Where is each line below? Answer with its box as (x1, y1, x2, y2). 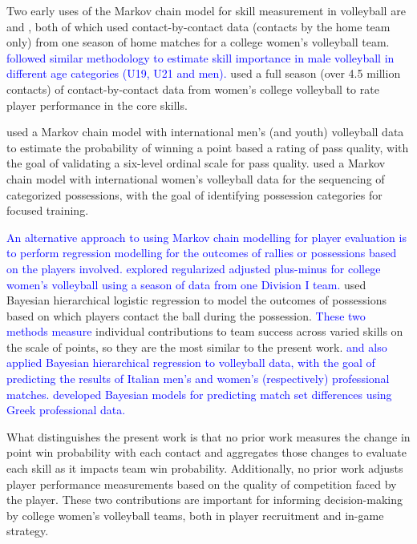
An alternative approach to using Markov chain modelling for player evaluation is (6, 228, 407, 245)
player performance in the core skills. (6, 96, 188, 113)
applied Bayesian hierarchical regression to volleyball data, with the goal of (6, 354, 375, 371)
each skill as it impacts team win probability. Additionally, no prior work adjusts (6, 460, 403, 477)
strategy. (6, 522, 49, 539)
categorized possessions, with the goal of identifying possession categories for (6, 186, 383, 203)
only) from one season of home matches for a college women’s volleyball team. (6, 34, 390, 50)
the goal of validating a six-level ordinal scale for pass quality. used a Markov (6, 155, 386, 171)
